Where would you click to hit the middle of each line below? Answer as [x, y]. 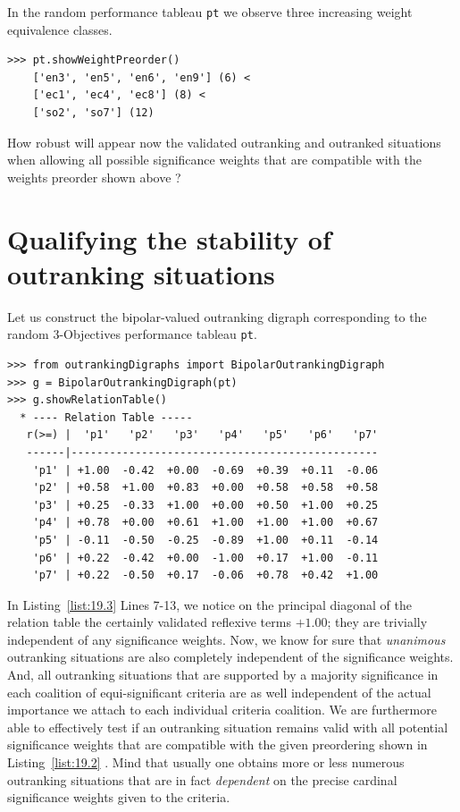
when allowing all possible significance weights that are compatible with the [214, 160]
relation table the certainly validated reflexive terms [149, 622]
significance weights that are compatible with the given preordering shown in [217, 744]
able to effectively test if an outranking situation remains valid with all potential [228, 727]
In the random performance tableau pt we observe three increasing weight [210, 12]
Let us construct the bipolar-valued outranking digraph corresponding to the [217, 316]
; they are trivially [377, 622]
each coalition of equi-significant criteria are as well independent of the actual [219, 692]
